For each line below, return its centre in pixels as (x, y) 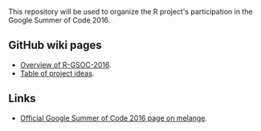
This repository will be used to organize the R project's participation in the (130, 12)
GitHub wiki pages (55, 45)
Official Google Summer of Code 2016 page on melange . (113, 118)
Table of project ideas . (57, 73)
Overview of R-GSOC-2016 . (65, 64)
